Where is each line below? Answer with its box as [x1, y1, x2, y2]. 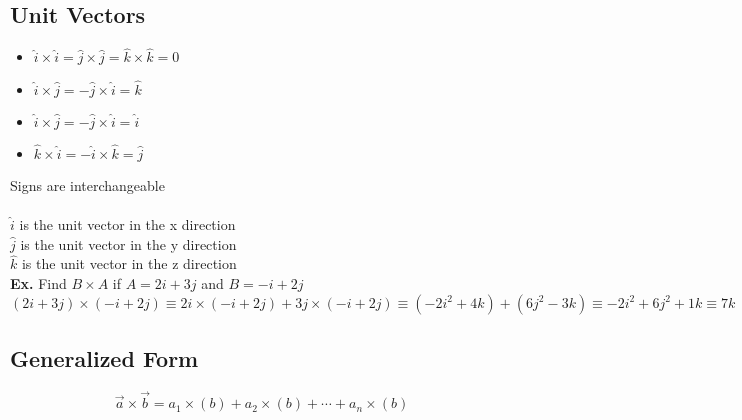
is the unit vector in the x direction [19, 214, 236, 235]
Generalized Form [10, 343, 199, 374]
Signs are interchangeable [10, 174, 165, 195]
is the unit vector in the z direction [21, 253, 237, 274]
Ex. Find [10, 273, 67, 294]
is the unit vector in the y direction [20, 233, 237, 254]
